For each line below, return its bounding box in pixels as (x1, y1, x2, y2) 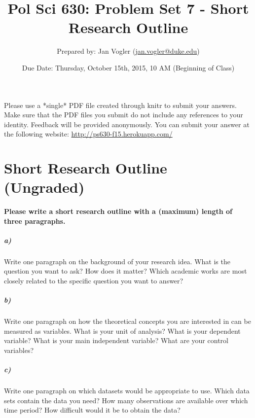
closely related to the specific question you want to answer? (4, 275, 183, 285)
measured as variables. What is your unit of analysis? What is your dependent (4, 325, 241, 336)
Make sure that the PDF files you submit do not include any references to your (4, 109, 243, 120)
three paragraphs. (4, 215, 66, 226)
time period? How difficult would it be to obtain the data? (4, 405, 181, 415)
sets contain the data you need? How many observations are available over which (4, 395, 248, 405)
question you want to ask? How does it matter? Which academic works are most (4, 266, 247, 276)
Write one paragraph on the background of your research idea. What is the (4, 256, 230, 266)
